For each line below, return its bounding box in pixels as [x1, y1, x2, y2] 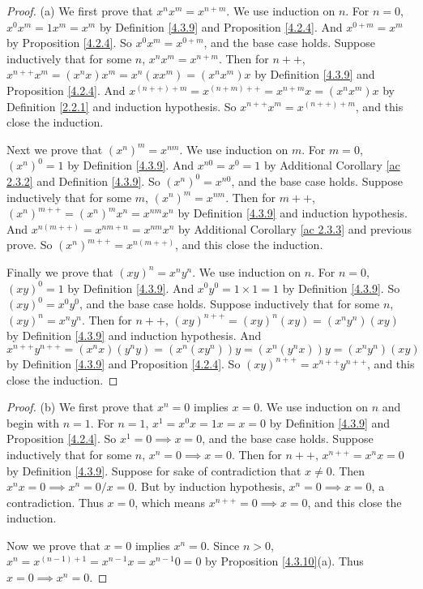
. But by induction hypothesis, [134, 478, 285, 495]
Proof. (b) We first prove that [6, 398, 154, 415]
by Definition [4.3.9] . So [282, 279, 400, 296]
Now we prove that [6, 536, 100, 553]
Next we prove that [6, 140, 103, 157]
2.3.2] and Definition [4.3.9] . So [6, 172, 160, 189]
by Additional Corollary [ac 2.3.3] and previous [178, 220, 412, 237]
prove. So [6, 236, 53, 253]
